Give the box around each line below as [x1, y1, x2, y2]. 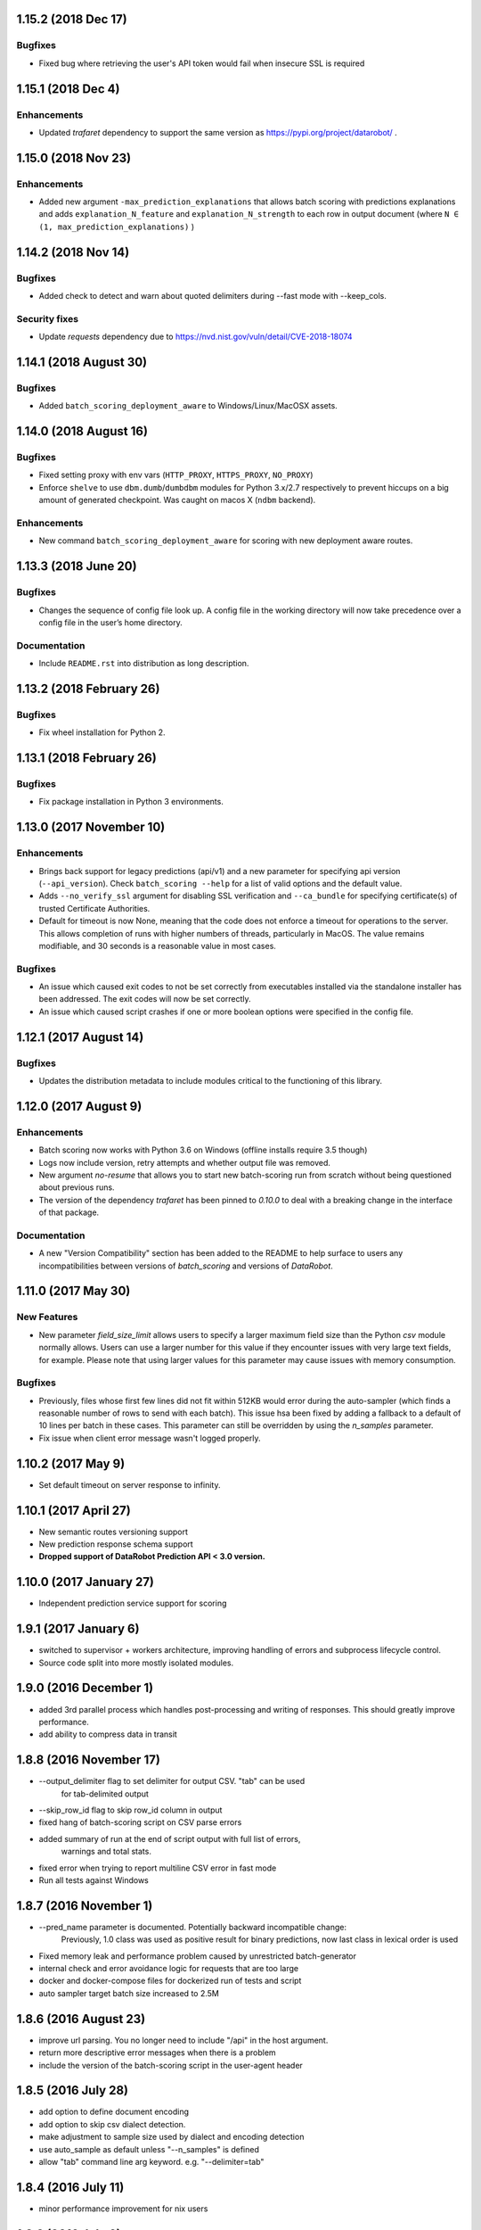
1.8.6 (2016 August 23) [16, 2011, 146, 2027]
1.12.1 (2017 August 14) [16, 1029, 144, 1045]
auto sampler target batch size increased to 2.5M [38, 1987, 220, 1998]
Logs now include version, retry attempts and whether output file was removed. [38, 1157, 331, 1168]
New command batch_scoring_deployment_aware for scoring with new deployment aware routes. [38, 535, 413, 546]
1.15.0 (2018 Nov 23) [16, 150, 132, 165]
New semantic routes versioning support [38, 1526, 189, 1537]
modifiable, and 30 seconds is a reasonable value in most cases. [38, 940, 276, 951]
